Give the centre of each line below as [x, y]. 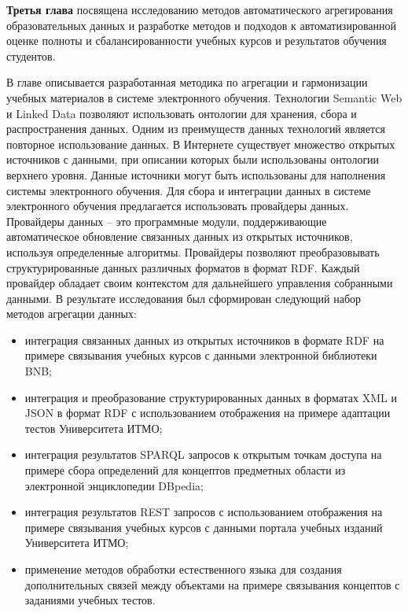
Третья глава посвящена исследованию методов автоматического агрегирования [200, 9]
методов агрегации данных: [72, 314]
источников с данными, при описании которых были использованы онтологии [193, 159]
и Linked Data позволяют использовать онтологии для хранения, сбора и [182, 113]
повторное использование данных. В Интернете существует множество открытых [201, 144]
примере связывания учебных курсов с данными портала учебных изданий [204, 527]
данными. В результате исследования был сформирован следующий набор [184, 298]
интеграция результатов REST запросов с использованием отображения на [204, 512]
